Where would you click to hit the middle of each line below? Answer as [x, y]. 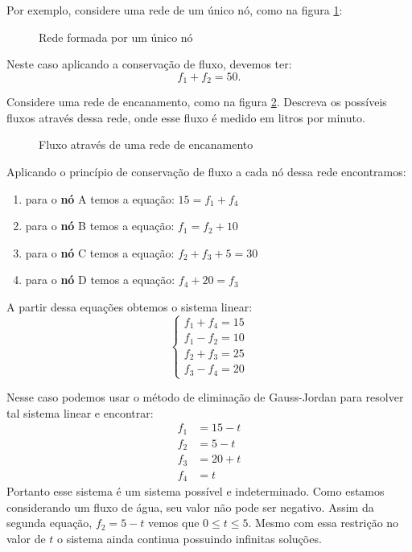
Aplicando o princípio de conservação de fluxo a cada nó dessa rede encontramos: [206, 172]
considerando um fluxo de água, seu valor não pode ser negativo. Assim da [190, 507]
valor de [26, 538]
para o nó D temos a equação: [100, 280]
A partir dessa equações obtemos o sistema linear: [130, 306]
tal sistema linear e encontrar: [80, 412]
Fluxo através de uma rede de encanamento [146, 144]
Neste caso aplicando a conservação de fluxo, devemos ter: [149, 64]
